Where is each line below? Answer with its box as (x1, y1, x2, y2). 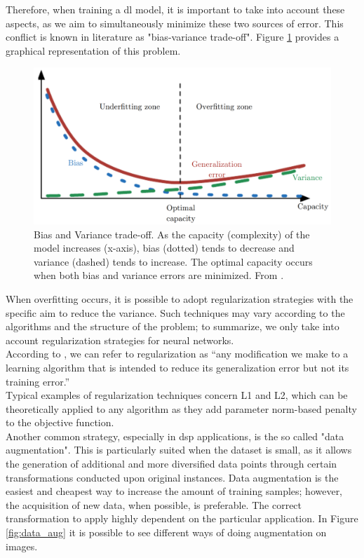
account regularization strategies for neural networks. (6, 332, 234, 347)
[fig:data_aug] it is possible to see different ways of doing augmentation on (6, 525, 327, 540)
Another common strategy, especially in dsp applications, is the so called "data (6, 428, 344, 443)
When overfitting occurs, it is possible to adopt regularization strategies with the (6, 291, 353, 306)
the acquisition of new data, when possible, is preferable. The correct (6, 497, 302, 512)
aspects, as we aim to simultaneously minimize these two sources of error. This (6, 15, 344, 30)
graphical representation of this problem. (6, 43, 181, 57)
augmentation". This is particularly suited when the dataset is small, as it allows (6, 442, 352, 457)
